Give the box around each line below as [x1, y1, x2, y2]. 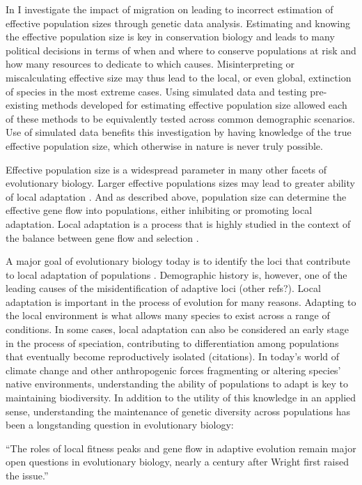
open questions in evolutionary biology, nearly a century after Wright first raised [6, 454, 349, 469]
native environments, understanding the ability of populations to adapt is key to [6, 376, 348, 391]
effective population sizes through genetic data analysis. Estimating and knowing [6, 15, 350, 30]
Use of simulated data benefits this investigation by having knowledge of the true [6, 125, 352, 139]
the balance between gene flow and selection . [6, 230, 199, 245]
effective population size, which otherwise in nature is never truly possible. [6, 138, 323, 153]
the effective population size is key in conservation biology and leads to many [6, 29, 335, 44]
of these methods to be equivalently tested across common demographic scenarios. [6, 111, 355, 125]
